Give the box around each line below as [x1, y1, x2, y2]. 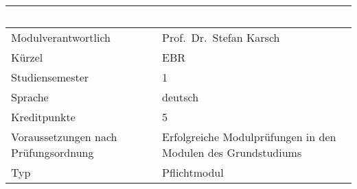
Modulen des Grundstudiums [162, 144, 302, 160]
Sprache [11, 89, 49, 105]
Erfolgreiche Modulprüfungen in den [162, 129, 336, 144]
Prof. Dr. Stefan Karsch [162, 29, 280, 45]
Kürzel [11, 49, 43, 65]
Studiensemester [11, 69, 89, 85]
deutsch [162, 89, 199, 105]
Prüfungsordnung [11, 144, 94, 160]
